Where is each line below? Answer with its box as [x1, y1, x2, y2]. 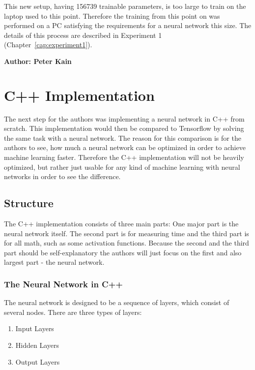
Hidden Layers [15, 340, 59, 350]
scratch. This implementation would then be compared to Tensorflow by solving [4, 123, 244, 133]
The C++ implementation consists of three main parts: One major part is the [4, 218, 239, 229]
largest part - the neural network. [4, 257, 105, 267]
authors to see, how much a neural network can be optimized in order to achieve [4, 142, 246, 153]
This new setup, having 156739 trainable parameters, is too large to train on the [4, 1, 246, 11]
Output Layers [15, 356, 60, 367]
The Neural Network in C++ [4, 277, 123, 290]
